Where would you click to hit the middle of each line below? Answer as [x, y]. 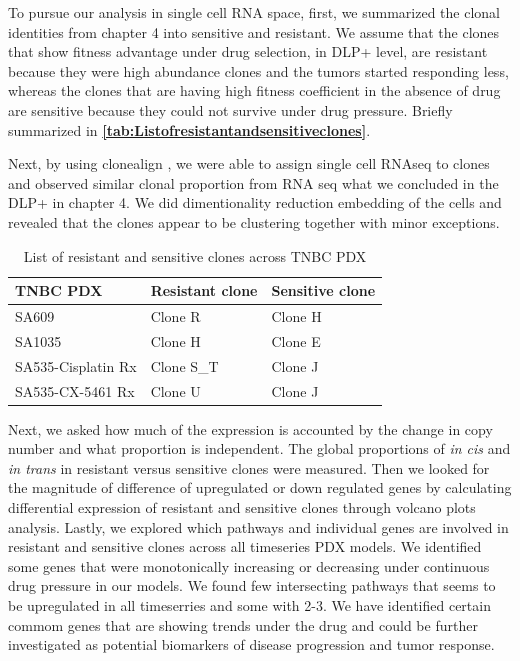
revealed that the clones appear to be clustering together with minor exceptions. [254, 221]
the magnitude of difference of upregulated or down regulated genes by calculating [260, 487]
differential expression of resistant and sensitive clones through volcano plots [242, 506]
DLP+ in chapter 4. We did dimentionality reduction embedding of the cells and [255, 202]
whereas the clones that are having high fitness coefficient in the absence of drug [254, 90]
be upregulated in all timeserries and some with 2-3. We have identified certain [249, 604]
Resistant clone [204, 290]
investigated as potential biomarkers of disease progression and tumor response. [251, 644]
